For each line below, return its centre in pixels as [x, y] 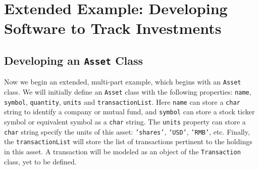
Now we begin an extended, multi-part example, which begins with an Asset [123, 82]
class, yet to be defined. [40, 161]
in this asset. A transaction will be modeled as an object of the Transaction [122, 151]
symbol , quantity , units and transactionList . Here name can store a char [122, 101]
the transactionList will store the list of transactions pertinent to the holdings [128, 141]
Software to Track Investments [113, 28]
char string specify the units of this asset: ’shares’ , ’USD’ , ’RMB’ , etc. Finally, [127, 131]
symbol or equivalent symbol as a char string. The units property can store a [125, 121]
